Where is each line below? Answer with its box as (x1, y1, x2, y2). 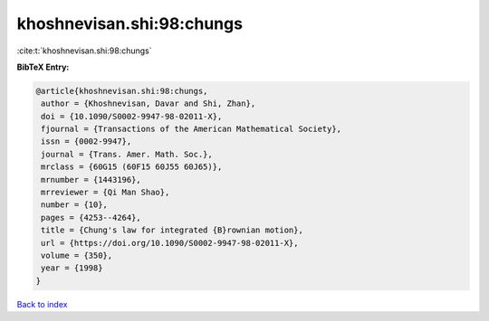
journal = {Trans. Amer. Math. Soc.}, (41, 149, 213, 159)
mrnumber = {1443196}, (41, 175, 142, 184)
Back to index (16, 298, 68, 309)
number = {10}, (41, 200, 109, 210)
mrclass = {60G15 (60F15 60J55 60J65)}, (41, 162, 223, 172)
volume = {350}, (41, 250, 113, 260)
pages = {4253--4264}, (41, 212, 142, 222)
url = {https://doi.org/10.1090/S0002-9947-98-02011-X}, (41, 238, 299, 248)
